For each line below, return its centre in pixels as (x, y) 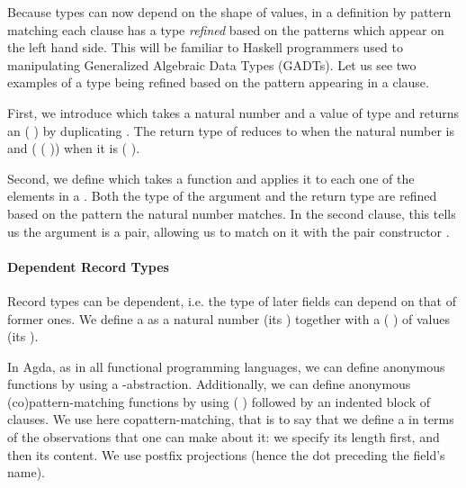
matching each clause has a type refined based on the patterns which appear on (226, 29)
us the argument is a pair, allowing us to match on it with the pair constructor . (229, 231)
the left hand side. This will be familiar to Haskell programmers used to (205, 47)
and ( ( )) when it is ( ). (74, 148)
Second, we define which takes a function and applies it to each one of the (211, 178)
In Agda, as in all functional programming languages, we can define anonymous (226, 366)
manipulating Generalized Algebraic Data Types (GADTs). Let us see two (212, 64)
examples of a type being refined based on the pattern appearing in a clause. (218, 82)
